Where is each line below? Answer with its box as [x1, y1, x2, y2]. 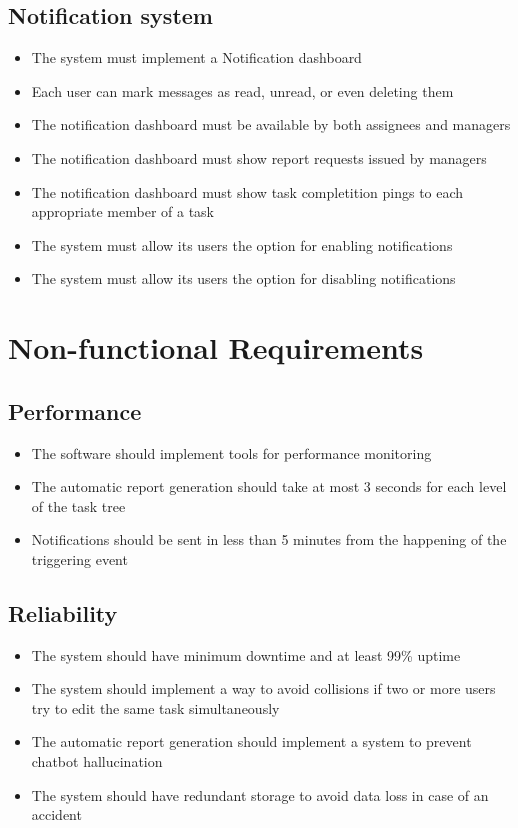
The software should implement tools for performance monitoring [31, 442, 432, 463]
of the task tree [31, 495, 126, 516]
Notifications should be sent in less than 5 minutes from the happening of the [31, 529, 507, 550]
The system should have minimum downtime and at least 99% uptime [31, 644, 461, 665]
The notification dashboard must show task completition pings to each [31, 181, 464, 202]
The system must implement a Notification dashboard [31, 47, 362, 68]
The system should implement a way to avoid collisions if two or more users [31, 678, 496, 699]
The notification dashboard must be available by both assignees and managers [31, 114, 511, 135]
